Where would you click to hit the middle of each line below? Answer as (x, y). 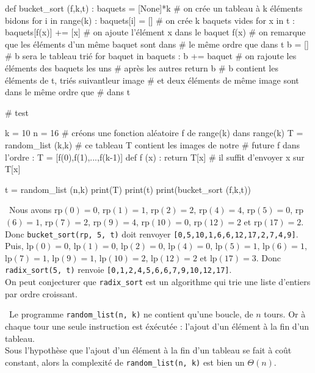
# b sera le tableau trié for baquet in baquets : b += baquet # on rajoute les (151, 56)
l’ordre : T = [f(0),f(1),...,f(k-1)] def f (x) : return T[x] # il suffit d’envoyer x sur (155, 157)
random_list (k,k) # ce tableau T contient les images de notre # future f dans (152, 144)
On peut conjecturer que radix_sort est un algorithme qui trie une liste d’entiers (158, 281)
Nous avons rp (36, 210)
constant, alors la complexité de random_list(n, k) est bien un (125, 362)
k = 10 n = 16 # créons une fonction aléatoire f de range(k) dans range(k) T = (154, 133)
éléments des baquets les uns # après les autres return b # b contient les (142, 67)
